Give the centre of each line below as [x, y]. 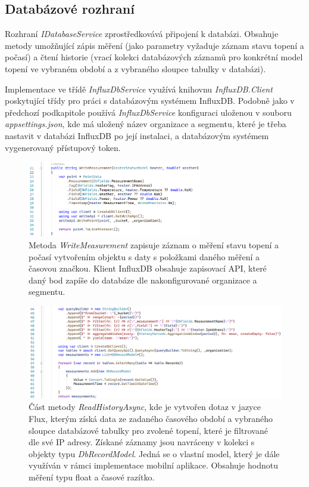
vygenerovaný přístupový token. [63, 147]
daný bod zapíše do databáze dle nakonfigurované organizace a [143, 280]
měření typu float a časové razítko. [92, 477]
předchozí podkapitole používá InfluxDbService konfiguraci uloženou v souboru [148, 112]
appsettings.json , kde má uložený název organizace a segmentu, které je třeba [146, 124]
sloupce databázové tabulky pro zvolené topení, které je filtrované [148, 430]
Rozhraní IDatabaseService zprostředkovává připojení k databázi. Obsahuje [142, 34]
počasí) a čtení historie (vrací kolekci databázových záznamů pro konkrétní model [154, 57]
